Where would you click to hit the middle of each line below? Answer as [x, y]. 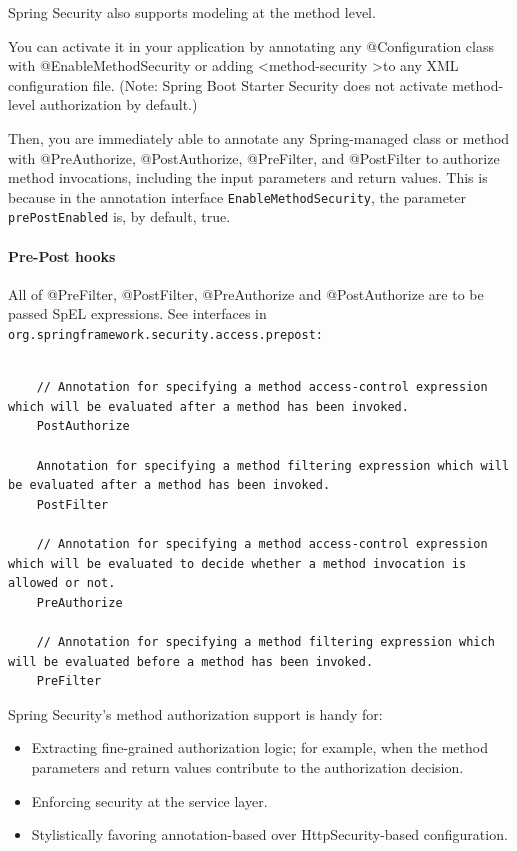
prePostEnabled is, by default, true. [119, 216]
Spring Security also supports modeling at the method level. [192, 12]
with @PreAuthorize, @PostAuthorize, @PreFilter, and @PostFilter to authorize [254, 157]
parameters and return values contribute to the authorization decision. [247, 766]
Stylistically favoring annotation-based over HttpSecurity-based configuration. [269, 834]
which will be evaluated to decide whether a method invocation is [237, 563]
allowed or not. [62, 583]
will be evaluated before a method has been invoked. [191, 661]
